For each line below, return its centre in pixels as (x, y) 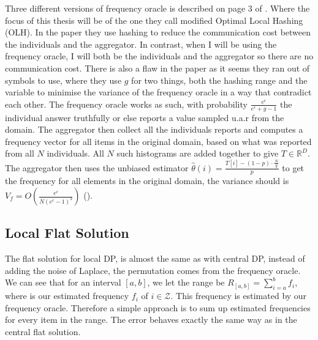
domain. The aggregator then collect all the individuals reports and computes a (154, 129)
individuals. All (75, 153)
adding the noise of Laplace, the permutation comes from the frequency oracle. (153, 270)
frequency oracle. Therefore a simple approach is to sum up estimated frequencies (158, 307)
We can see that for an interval (63, 282)
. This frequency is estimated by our (239, 296)
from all (20, 153)
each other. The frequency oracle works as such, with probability (126, 104)
